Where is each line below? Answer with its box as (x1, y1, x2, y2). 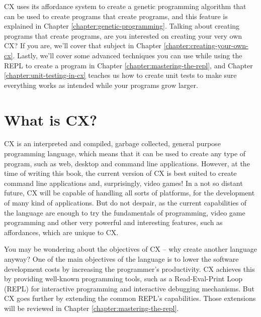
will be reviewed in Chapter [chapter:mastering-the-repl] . (4, 302, 179, 313)
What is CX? (4, 109, 98, 130)
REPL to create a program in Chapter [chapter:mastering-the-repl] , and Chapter (4, 60, 253, 70)
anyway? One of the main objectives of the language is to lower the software (4, 254, 239, 264)
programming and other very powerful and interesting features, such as (4, 217, 223, 228)
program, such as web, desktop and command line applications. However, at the (4, 158, 250, 168)
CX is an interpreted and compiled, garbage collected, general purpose (4, 138, 221, 149)
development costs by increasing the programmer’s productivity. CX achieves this (4, 263, 255, 274)
